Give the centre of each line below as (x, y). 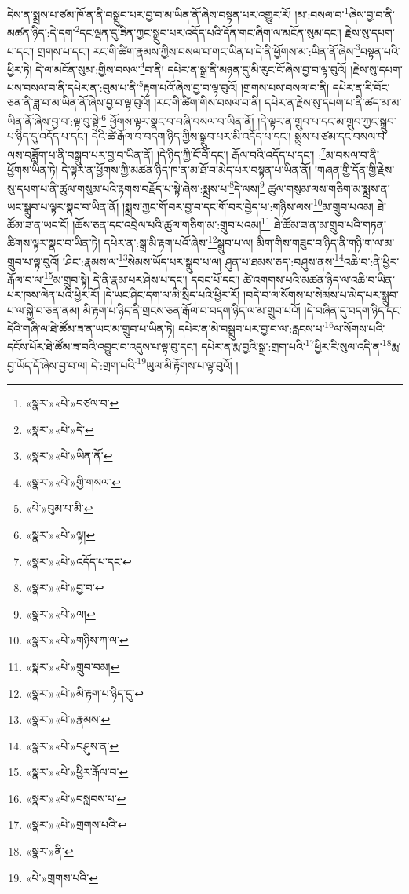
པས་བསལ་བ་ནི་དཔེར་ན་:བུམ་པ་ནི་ (73, 87)
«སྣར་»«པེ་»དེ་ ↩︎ (60, 429)
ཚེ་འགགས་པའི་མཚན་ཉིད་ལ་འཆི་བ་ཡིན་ (319, 279)
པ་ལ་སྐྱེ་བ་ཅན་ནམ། (44, 310)
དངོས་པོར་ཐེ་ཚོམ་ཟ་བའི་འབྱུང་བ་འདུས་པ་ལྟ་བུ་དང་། (102, 347)
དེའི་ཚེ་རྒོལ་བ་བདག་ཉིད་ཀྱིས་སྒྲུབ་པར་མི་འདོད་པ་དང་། (191, 136)
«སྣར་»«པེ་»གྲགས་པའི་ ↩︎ (76, 825)
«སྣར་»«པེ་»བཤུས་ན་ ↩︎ (72, 745)
